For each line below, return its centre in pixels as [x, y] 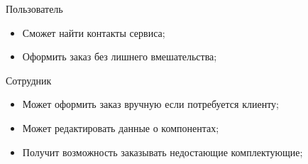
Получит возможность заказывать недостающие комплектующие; [163, 152]
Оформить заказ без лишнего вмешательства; [120, 56]
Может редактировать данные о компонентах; [121, 127]
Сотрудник [29, 80]
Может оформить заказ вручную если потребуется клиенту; [150, 104]
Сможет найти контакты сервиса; [94, 32]
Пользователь [34, 9]
